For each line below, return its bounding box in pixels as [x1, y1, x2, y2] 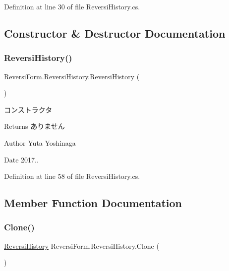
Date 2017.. [4, 154, 39, 164]
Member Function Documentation [4, 195, 182, 211]
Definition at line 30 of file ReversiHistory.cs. [4, 1, 140, 11]
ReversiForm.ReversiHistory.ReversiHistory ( [4, 71, 140, 81]
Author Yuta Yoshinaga [4, 137, 76, 148]
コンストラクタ [4, 104, 53, 114]
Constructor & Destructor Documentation [4, 25, 226, 41]
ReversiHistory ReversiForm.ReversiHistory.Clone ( [4, 240, 159, 251]
